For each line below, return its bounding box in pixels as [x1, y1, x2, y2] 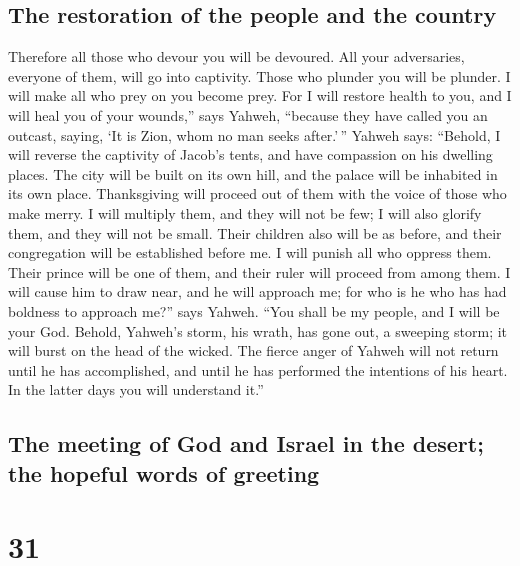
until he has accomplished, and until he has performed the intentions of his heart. [8, 359, 508, 380]
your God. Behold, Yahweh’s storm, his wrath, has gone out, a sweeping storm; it [8, 320, 508, 341]
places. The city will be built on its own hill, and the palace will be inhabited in [8, 163, 498, 184]
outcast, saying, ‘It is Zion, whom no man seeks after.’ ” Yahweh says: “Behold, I [8, 124, 501, 145]
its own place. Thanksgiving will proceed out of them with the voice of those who [8, 183, 507, 204]
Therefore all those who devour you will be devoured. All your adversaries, [8, 46, 465, 67]
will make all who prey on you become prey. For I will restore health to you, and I [8, 85, 512, 106]
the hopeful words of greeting [8, 457, 320, 488]
